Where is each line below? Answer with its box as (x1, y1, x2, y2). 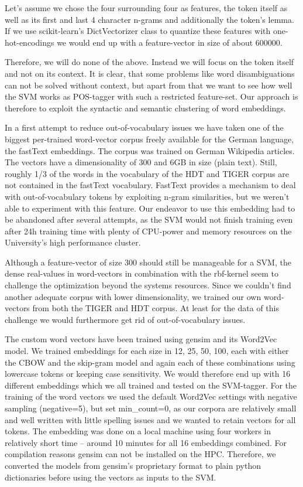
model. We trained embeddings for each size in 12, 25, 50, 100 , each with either (5, 345, 289, 357)
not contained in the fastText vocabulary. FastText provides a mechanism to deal (5, 179, 296, 191)
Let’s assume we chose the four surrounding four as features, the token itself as (5, 2, 288, 13)
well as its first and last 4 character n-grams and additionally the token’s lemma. (5, 13, 294, 25)
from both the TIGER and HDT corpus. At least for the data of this (32, 302, 279, 314)
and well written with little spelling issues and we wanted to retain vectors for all (5, 413, 296, 425)
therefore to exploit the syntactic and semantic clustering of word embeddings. (5, 101, 286, 114)
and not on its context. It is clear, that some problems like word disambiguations (5, 67, 295, 79)
